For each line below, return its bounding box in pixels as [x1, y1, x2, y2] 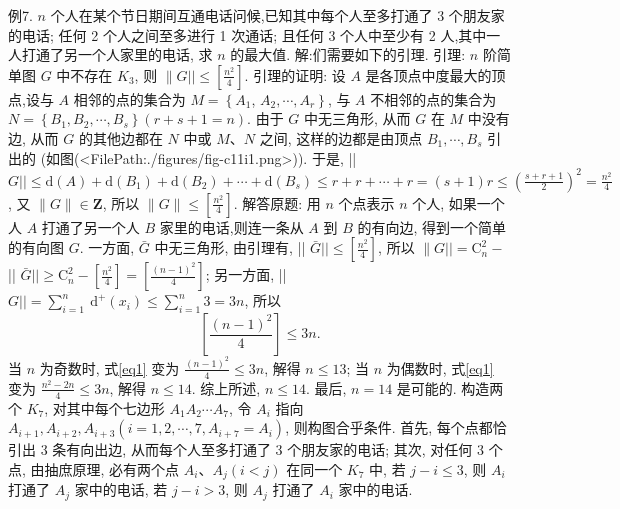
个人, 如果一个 [412, 192, 505, 213]
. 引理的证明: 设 [244, 64, 346, 85]
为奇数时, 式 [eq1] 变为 [39, 357, 180, 378]
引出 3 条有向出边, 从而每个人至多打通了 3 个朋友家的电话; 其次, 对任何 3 [8, 439, 484, 460]
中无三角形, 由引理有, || [154, 237, 306, 258]
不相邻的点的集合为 [370, 88, 497, 109]
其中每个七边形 [66, 397, 165, 418]
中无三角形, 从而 [304, 108, 411, 129]
